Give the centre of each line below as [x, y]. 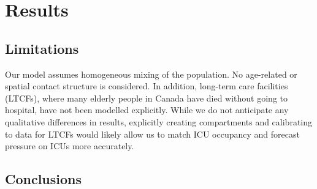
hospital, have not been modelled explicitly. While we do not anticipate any [147, 110]
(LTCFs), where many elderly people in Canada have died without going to [147, 98]
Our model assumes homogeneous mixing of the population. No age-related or [151, 74]
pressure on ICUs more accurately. [70, 146]
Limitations [42, 48]
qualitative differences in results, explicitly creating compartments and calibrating [159, 121]
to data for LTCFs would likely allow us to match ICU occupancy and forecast [152, 134]
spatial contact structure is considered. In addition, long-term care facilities [147, 86]
